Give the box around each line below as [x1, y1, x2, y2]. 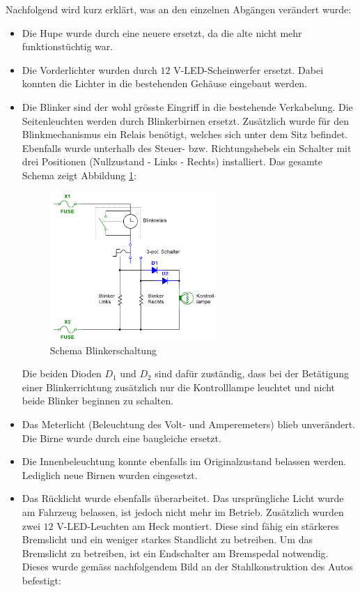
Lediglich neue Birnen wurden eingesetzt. [22, 467, 198, 482]
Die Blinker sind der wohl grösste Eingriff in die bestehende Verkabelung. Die [22, 99, 353, 114]
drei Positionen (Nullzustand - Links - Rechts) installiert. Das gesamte [22, 154, 322, 169]
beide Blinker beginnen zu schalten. [22, 393, 174, 408]
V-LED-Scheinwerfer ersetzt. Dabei [173, 62, 324, 77]
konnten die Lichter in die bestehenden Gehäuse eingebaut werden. [22, 76, 308, 91]
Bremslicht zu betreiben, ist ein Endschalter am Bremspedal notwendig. [22, 545, 329, 560]
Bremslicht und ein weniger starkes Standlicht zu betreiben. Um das [22, 532, 313, 547]
